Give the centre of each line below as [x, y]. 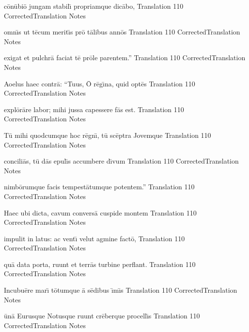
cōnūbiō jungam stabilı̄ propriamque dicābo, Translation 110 [94, 6]
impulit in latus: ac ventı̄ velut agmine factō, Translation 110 [94, 238]
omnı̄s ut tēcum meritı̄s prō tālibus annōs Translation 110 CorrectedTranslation [122, 32]
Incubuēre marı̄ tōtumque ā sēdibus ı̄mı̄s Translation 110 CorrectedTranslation [121, 290]
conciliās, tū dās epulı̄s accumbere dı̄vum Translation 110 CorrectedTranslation [121, 161]
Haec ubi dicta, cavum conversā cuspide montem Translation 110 [100, 212]
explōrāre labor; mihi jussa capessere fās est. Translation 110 [94, 109]
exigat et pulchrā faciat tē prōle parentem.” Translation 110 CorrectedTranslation [125, 58]
